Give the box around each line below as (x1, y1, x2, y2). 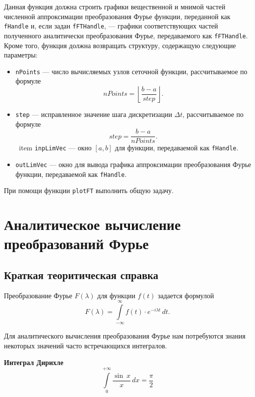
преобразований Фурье (4, 233, 149, 254)
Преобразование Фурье (4, 290, 73, 300)
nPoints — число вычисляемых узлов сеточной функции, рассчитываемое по (15, 66, 248, 76)
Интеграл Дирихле (4, 357, 64, 367)
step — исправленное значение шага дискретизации (15, 109, 172, 119)
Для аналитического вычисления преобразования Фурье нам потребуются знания (4, 331, 246, 341)
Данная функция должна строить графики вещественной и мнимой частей (4, 1, 226, 11)
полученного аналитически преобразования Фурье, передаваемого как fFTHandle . (4, 30, 248, 40)
